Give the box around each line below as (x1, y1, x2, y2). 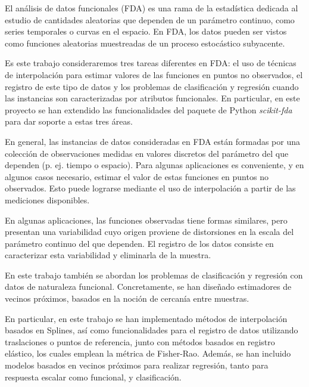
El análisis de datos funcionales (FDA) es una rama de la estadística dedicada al (5, 2, 298, 14)
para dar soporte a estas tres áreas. (5, 115, 133, 128)
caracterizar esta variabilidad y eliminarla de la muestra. (5, 249, 211, 261)
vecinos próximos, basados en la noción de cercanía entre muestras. (5, 292, 249, 305)
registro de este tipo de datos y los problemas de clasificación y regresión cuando (5, 80, 299, 92)
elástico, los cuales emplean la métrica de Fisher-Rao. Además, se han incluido (5, 347, 291, 360)
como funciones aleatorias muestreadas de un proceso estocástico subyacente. (5, 36, 285, 49)
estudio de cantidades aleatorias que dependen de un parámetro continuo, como (5, 13, 295, 26)
